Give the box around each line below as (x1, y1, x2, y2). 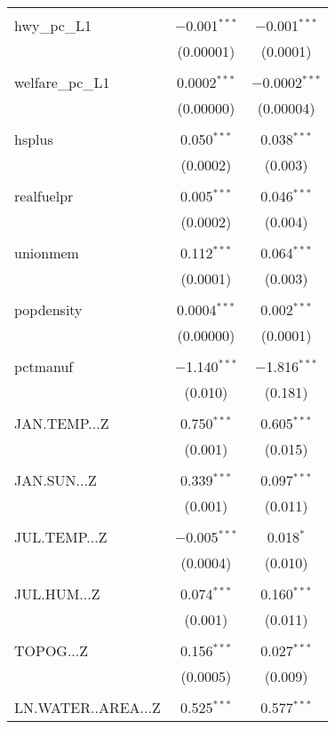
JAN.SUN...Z (14, 470, 97, 490)
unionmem (14, 242, 79, 263)
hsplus (14, 129, 53, 149)
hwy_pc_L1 (14, 15, 92, 36)
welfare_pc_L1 (14, 72, 110, 92)
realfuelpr (14, 186, 74, 206)
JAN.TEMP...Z (14, 413, 109, 433)
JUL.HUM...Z (14, 583, 100, 604)
